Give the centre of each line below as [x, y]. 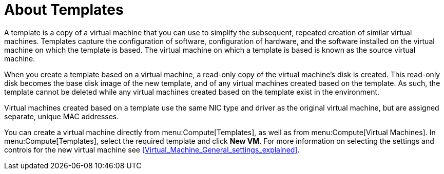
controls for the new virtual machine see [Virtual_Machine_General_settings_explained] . [152, 149]
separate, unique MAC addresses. [62, 116]
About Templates [64, 10]
